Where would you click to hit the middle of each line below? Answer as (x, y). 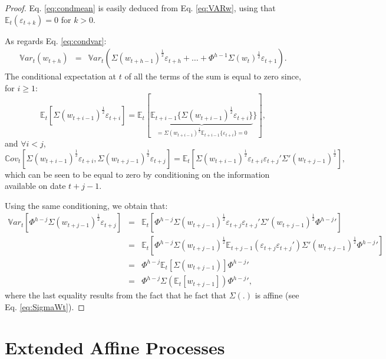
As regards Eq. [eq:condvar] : (56, 40)
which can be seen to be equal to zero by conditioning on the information (137, 174)
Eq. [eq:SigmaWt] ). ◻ (45, 307)
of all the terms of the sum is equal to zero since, (213, 76)
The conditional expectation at (61, 76)
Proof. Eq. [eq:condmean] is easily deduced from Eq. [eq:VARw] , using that (140, 8)
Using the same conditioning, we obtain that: (86, 205)
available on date (35, 186)
